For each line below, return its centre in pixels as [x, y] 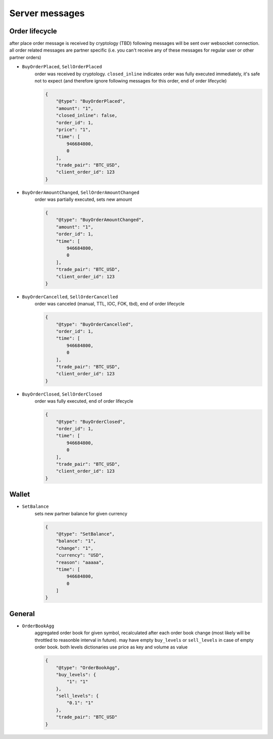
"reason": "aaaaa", [80, 562]
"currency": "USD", [80, 555]
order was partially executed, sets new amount [83, 199]
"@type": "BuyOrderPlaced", [91, 101]
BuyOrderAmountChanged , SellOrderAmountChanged [81, 192]
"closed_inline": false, [87, 116]
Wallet [20, 494]
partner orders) [25, 57]
